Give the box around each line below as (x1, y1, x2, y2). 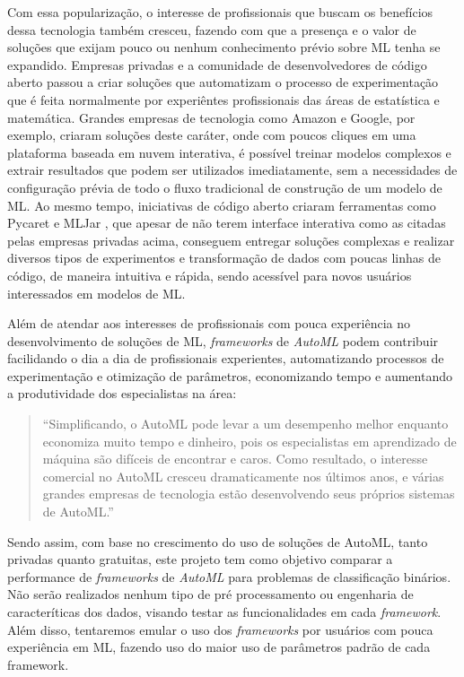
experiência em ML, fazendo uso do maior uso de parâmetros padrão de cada (7, 638, 431, 656)
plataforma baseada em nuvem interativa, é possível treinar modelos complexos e (7, 143, 451, 161)
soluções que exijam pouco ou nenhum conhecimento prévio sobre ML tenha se (7, 38, 441, 56)
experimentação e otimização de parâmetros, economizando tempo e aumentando (7, 366, 452, 385)
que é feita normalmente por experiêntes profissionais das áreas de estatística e (7, 90, 440, 108)
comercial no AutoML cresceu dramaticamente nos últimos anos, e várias (42, 466, 444, 485)
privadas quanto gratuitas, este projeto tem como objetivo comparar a (7, 550, 393, 569)
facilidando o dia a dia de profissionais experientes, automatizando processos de (7, 349, 444, 368)
